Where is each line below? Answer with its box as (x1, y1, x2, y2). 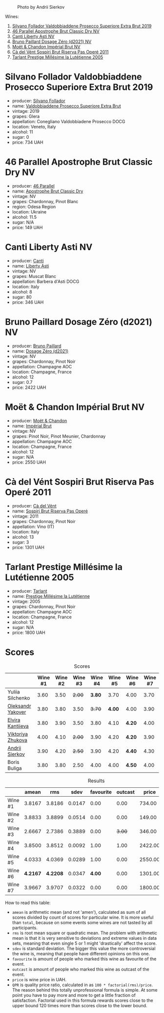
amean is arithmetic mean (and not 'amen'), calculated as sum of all (12, 909, 146, 915)
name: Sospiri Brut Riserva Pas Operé (12, 508, 88, 514)
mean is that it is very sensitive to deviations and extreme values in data (12, 935, 157, 941)
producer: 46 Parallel (12, 183, 55, 189)
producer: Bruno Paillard (12, 343, 61, 349)
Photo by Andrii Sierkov (17, 4, 65, 10)
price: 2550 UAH (12, 459, 46, 465)
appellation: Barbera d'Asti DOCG (12, 278, 80, 284)
